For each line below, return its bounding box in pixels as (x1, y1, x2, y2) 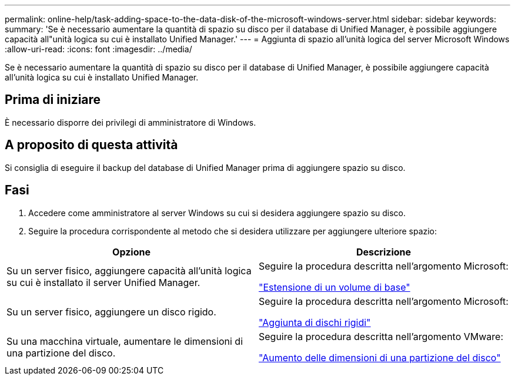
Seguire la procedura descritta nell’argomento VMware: (259, 330, 504, 342)
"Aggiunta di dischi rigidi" (259, 316, 371, 328)
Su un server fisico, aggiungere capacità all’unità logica (6, 264, 252, 277)
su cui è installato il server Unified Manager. (6, 276, 200, 288)
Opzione (112, 246, 151, 258)
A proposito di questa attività (5, 137, 178, 153)
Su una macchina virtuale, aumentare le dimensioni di (6, 335, 243, 347)
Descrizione (356, 246, 412, 258)
